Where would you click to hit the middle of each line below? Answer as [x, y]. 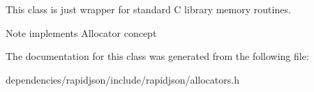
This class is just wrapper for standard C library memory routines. [148, 9]
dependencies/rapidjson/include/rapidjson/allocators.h [122, 79]
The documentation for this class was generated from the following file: [157, 56]
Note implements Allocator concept [81, 32]
